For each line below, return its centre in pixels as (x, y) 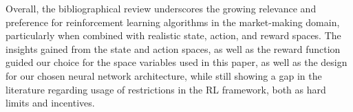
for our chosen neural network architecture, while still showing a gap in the (164, 75)
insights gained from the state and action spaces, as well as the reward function (173, 48)
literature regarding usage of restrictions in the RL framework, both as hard (166, 89)
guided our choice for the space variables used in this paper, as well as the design (176, 62)
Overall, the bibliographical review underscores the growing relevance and (161, 8)
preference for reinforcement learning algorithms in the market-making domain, (173, 22)
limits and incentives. (50, 103)
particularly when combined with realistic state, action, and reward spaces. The (173, 35)
